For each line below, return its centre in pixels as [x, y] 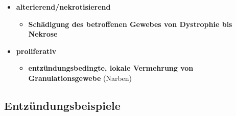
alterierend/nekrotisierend [63, 7]
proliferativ [36, 51]
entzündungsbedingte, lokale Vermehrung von [111, 68]
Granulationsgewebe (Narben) [80, 78]
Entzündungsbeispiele [62, 105]
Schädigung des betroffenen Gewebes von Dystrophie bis [130, 24]
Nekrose [43, 34]
